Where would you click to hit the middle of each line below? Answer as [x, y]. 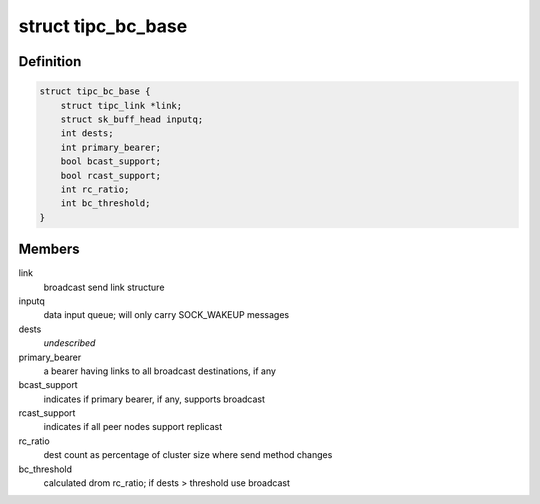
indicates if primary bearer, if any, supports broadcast [154, 399]
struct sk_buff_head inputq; [132, 119]
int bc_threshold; [105, 203]
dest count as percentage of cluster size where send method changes [188, 455]
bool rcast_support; [111, 175]
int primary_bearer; [111, 147]
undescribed [69, 343]
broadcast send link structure [104, 287]
